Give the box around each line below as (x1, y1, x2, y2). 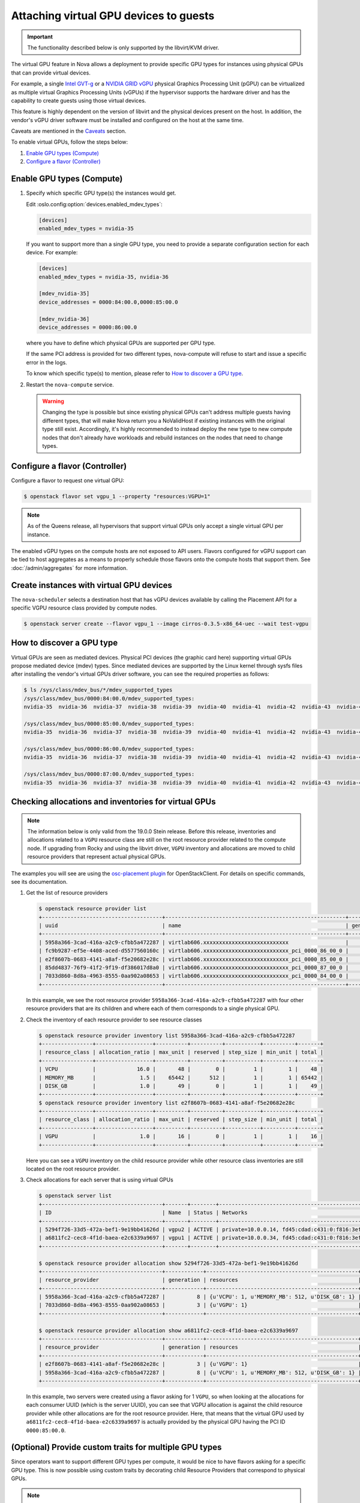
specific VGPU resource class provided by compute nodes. (11, 604, 157, 611)
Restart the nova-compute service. (26, 381, 114, 388)
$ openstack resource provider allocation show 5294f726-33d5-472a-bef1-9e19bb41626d (38, 1260, 298, 1267)
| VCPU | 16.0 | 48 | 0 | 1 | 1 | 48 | (38, 1066, 324, 1073)
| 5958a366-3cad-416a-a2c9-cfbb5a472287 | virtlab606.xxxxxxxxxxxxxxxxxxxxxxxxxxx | (38, 938, 349, 946)
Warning (42, 397, 64, 405)
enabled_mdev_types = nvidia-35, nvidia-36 (38, 274, 169, 280)
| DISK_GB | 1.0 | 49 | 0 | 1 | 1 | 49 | (38, 1082, 324, 1089)
